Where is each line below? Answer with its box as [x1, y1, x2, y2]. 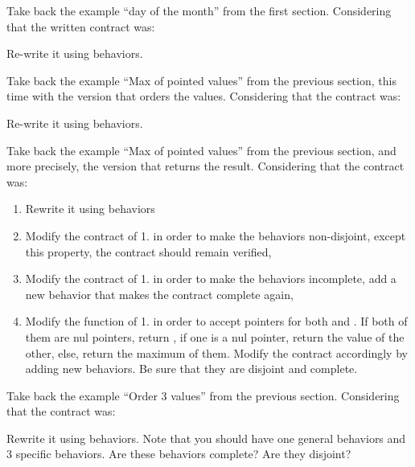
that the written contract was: [6, 18, 155, 35]
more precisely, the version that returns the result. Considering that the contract [6, 158, 405, 174]
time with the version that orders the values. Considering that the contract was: [6, 88, 401, 104]
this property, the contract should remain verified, [25, 243, 272, 260]
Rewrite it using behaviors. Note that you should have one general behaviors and [6, 429, 406, 446]
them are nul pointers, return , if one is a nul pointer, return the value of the [25, 328, 405, 345]
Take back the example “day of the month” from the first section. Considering [6, 2, 392, 18]
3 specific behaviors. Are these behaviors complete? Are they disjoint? [6, 445, 351, 462]
